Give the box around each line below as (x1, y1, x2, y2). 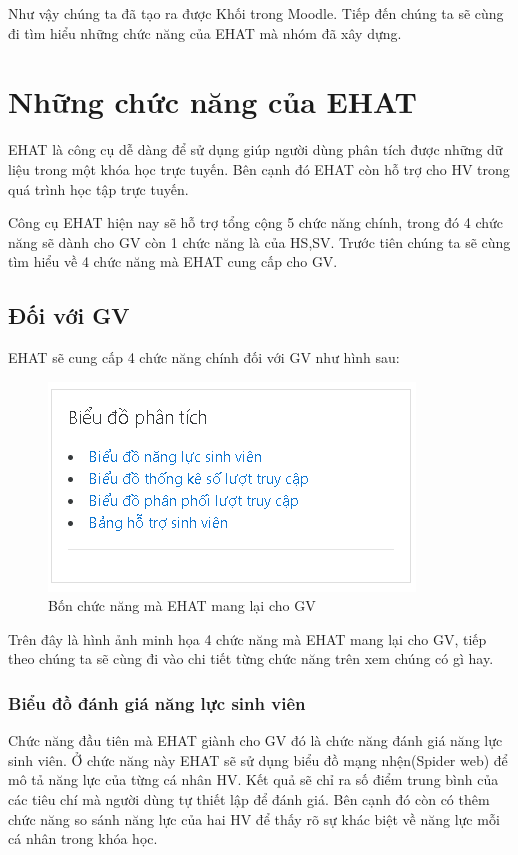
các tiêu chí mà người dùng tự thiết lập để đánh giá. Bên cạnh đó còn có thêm (8, 789, 490, 810)
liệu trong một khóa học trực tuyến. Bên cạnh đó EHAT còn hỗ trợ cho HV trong (8, 158, 510, 179)
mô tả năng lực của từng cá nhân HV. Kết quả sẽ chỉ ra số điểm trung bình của (8, 769, 499, 790)
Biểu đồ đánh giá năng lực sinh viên (8, 690, 306, 715)
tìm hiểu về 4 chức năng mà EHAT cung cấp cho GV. (8, 251, 338, 272)
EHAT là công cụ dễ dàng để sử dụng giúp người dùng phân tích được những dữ (8, 139, 503, 160)
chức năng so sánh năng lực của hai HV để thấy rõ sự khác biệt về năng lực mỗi (8, 808, 500, 829)
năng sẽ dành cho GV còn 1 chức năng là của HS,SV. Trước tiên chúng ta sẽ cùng (8, 231, 511, 252)
